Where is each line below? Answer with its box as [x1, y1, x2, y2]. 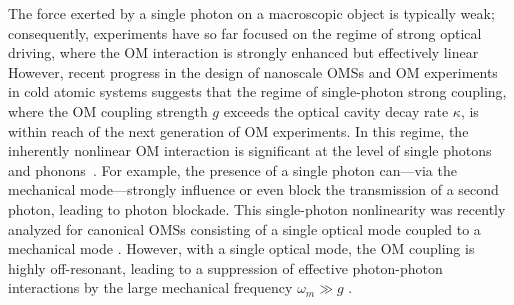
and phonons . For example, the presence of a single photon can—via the [8, 159, 457, 180]
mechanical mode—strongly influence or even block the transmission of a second [8, 179, 499, 200]
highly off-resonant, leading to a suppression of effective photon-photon [8, 257, 443, 278]
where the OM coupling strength [8, 100, 208, 121]
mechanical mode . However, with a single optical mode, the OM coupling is [8, 238, 475, 259]
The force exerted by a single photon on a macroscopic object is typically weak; [8, 3, 495, 23]
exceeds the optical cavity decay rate [223, 100, 449, 121]
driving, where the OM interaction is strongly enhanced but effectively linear [8, 42, 479, 63]
